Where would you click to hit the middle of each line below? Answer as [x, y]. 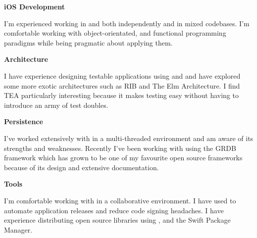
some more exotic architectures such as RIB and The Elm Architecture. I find [122, 85]
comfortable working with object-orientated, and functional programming [115, 33]
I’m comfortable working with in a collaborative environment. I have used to [120, 200]
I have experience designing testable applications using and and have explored [122, 75]
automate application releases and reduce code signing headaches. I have [114, 210]
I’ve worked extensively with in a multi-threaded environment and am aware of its [129, 138]
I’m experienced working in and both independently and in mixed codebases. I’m [127, 23]
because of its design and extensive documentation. [81, 167]
